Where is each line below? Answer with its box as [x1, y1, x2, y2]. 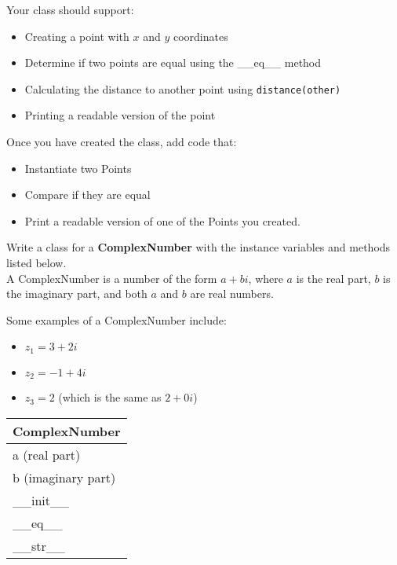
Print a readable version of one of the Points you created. [24, 212, 300, 229]
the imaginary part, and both [6, 285, 148, 302]
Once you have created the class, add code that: [6, 134, 237, 150]
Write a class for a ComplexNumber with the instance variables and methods [6, 239, 391, 255]
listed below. [6, 255, 67, 270]
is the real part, [296, 270, 371, 286]
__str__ [13, 536, 65, 555]
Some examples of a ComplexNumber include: [6, 311, 227, 328]
